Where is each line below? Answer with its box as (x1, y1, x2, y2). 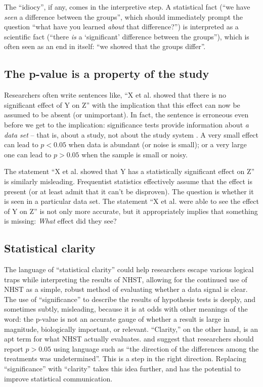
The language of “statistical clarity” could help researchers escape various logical (4, 264, 254, 275)
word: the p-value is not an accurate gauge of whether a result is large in (4, 314, 230, 324)
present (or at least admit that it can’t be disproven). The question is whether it (4, 186, 254, 196)
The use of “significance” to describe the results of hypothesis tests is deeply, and (4, 293, 256, 304)
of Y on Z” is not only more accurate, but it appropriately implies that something (4, 205, 258, 216)
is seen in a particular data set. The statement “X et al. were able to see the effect (4, 196, 259, 206)
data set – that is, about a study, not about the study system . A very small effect (4, 129, 259, 140)
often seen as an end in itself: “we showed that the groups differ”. (4, 41, 206, 52)
